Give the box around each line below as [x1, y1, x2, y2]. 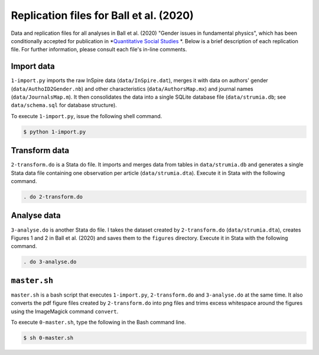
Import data [11, 61, 56, 71]
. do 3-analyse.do [23, 259, 77, 265]
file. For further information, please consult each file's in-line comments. [11, 46, 187, 53]
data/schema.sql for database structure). [11, 102, 118, 109]
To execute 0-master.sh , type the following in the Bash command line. [11, 318, 186, 325]
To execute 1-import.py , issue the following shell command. [11, 112, 162, 119]
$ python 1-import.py [23, 128, 86, 135]
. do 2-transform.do [23, 194, 83, 200]
